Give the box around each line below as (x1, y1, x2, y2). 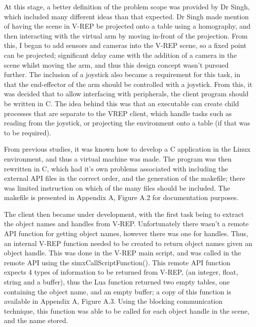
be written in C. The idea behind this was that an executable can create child (4, 98, 239, 108)
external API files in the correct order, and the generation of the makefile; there (4, 173, 245, 183)
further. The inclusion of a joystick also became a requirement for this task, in (4, 69, 240, 80)
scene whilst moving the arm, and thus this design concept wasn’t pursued (4, 59, 229, 70)
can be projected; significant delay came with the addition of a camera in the (4, 49, 237, 60)
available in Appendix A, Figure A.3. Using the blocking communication (4, 296, 223, 306)
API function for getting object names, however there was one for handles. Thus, (4, 228, 248, 239)
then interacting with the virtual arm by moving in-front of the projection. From (4, 30, 248, 41)
